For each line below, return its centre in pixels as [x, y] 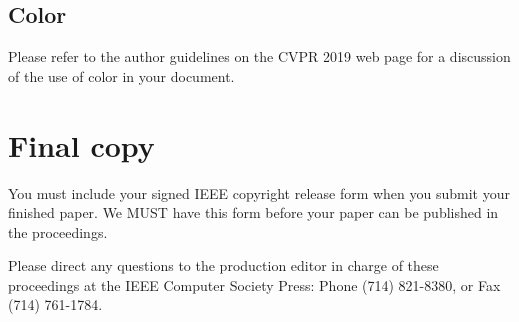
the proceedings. [58, 231]
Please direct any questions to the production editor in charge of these [223, 265]
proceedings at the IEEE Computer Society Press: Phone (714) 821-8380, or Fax [254, 284]
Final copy [81, 144]
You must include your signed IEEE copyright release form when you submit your [259, 192]
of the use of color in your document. [121, 75]
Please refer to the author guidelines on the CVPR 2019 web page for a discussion [259, 56]
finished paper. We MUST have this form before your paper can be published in [253, 212]
